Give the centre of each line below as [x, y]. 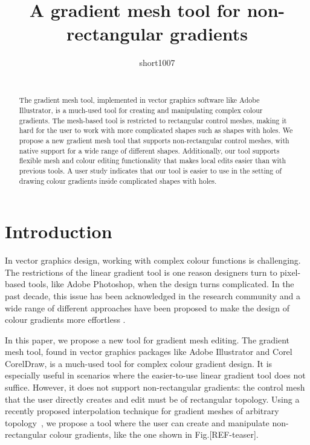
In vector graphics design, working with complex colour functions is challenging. [153, 260]
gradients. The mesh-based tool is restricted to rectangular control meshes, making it [153, 120]
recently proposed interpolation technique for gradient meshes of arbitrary [142, 411]
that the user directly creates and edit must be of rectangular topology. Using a [152, 399]
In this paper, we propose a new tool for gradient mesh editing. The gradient [147, 339]
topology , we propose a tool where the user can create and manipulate [137, 422]
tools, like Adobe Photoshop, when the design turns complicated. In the [161, 284]
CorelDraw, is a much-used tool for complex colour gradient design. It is [139, 363]
